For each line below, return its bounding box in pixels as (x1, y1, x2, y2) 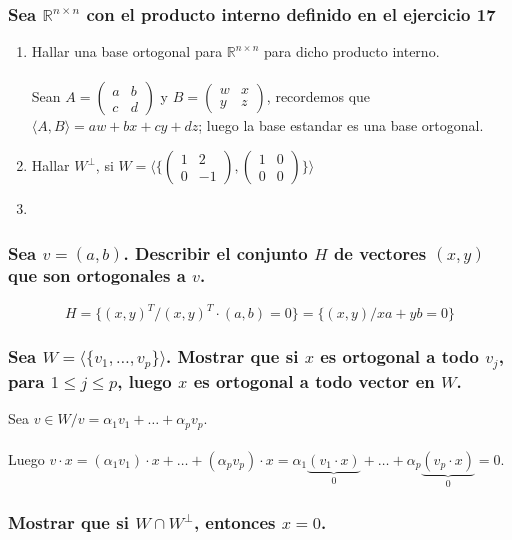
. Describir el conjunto (123, 240, 308, 265)
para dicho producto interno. (263, 41, 440, 62)
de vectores (333, 240, 427, 265)
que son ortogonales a (8, 263, 186, 288)
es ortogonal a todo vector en (193, 369, 435, 394)
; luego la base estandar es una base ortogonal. (198, 115, 484, 136)
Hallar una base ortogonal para (31, 41, 223, 62)
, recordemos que (266, 86, 371, 107)
